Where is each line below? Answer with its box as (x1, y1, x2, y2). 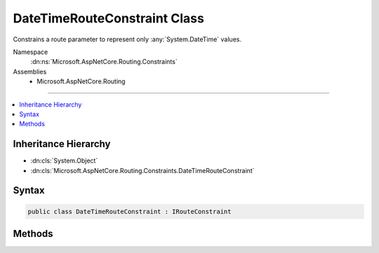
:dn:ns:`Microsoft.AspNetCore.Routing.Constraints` (30, 57, 178, 66)
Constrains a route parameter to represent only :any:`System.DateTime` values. (13, 35, 242, 43)
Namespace (13, 48, 48, 56)
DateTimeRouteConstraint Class (13, 11, 205, 26)
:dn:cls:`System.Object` (30, 156, 98, 165)
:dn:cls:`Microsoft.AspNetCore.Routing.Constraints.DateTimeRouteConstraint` (30, 166, 255, 175)
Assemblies (13, 67, 47, 76)
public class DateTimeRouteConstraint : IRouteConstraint (27, 207, 232, 215)
